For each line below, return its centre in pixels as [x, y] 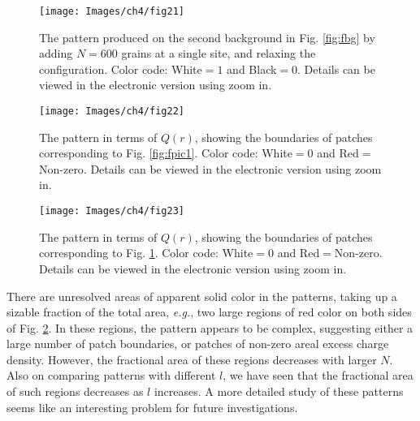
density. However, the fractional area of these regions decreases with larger [192, 359]
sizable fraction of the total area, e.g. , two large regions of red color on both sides [209, 312]
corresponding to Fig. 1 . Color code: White [146, 253]
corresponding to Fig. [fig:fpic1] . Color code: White [166, 153]
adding [56, 53]
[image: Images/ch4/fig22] [112, 112]
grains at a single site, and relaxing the [219, 53]
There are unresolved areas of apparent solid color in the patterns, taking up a [202, 296]
